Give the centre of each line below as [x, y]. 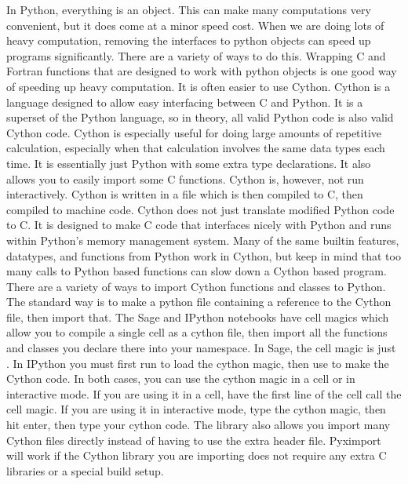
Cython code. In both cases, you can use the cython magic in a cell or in [181, 378]
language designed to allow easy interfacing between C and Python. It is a [185, 102]
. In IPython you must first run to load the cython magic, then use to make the [198, 363]
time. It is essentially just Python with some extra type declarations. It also [189, 163]
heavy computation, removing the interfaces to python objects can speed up [189, 40]
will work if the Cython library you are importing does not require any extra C [197, 455]
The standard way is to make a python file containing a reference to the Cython [199, 302]
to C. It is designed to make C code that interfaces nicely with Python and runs [199, 225]
